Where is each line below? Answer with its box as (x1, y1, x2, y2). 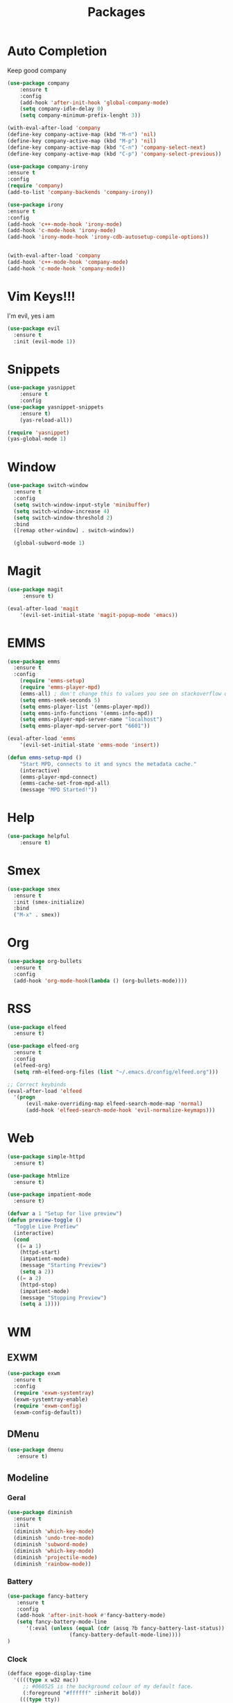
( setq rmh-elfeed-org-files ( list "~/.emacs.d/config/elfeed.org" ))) (13, 1068, 218, 1076)
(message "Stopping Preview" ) (19, 1294, 107, 1301)
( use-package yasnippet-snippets (7, 404, 104, 411)
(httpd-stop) (19, 1281, 58, 1288)
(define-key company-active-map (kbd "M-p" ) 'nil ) (7, 137, 157, 145)
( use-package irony (7, 201, 64, 208)
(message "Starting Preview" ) (19, 1262, 107, 1269)
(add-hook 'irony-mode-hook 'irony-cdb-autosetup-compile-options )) (7, 233, 209, 240)
